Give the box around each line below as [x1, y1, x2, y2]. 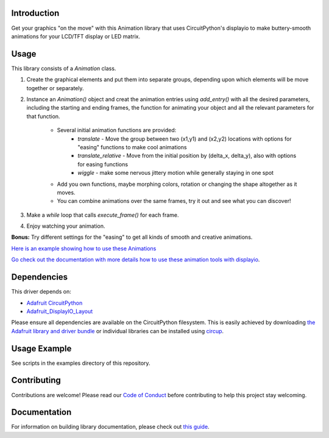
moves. [57, 189, 76, 196]
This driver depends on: [11, 288, 71, 295]
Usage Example [11, 343, 72, 353]
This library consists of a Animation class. [11, 65, 116, 72]
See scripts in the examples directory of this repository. [11, 359, 150, 367]
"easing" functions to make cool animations [77, 143, 187, 150]
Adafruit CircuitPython [26, 299, 83, 306]
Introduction [11, 8, 60, 18]
